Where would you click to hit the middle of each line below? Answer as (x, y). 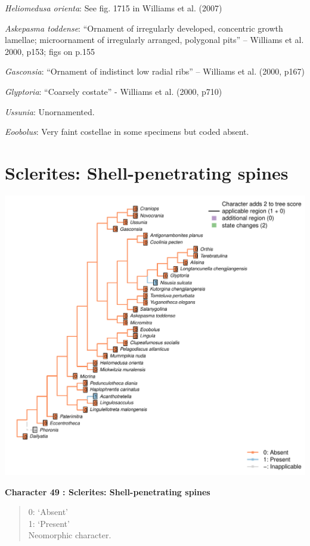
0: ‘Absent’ (48, 512)
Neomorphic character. (70, 535)
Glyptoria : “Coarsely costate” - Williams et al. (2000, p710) (114, 91)
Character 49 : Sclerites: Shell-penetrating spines (108, 491)
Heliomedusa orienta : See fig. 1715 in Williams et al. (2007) (114, 8)
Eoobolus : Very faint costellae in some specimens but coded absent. (127, 132)
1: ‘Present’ (49, 523)
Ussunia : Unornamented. (50, 111)
